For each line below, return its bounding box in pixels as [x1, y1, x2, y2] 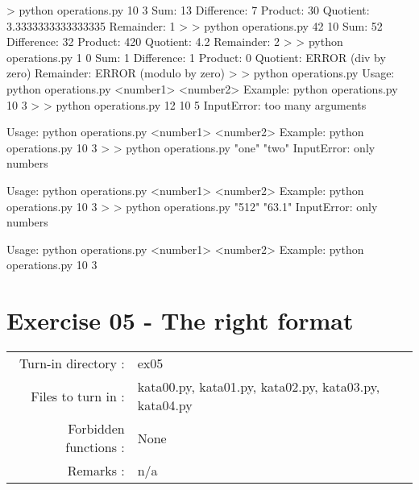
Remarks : [67, 461, 125, 480]
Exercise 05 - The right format [6, 304, 354, 337]
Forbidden [68, 419, 125, 438]
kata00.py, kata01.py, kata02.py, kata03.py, [137, 377, 380, 397]
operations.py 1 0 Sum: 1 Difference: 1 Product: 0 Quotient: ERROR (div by [6, 48, 386, 65]
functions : [65, 438, 125, 457]
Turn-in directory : [19, 354, 125, 373]
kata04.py [137, 396, 193, 415]
